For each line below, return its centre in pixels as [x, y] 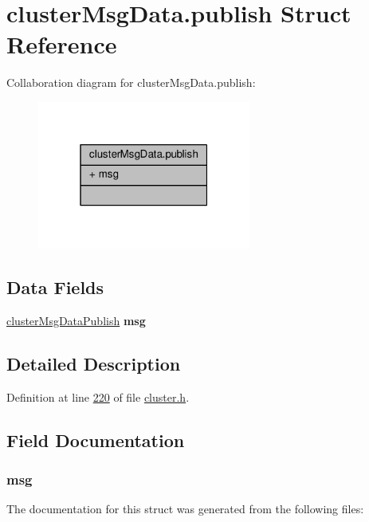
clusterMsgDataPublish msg [76, 320]
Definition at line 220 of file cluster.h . [98, 396]
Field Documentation [96, 440]
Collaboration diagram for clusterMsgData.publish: [131, 82]
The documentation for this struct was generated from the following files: [185, 509]
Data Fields [55, 287]
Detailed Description [94, 363]
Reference [62, 44]
